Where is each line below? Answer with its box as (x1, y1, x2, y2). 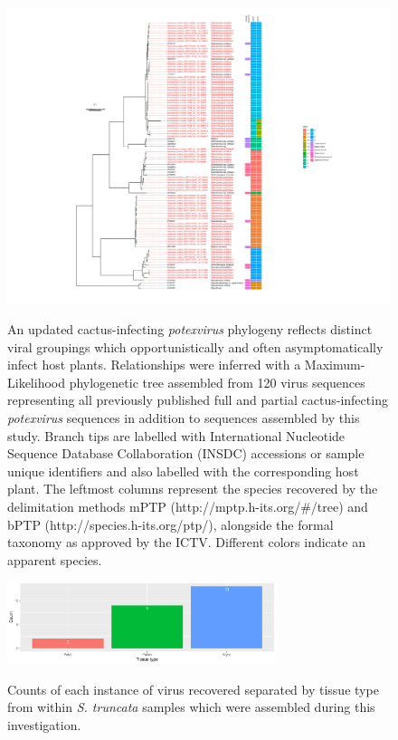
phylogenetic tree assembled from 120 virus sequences (69, 372, 365, 391)
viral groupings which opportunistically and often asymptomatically (7, 337, 384, 356)
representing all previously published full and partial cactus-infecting (7, 390, 388, 409)
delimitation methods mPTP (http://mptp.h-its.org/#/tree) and (7, 497, 368, 516)
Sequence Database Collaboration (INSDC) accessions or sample (7, 444, 365, 463)
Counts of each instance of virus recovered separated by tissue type (7, 679, 379, 698)
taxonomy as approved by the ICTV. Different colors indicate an (7, 533, 365, 552)
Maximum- (304, 355, 365, 374)
